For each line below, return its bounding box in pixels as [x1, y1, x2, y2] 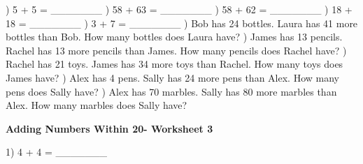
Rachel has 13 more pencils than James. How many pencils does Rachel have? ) [6, 43, 347, 57]
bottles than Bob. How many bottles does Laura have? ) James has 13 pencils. [6, 29, 343, 44]
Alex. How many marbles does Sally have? [6, 98, 187, 112]
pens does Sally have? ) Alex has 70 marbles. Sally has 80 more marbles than [6, 84, 337, 98]
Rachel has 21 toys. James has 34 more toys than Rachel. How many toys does [6, 57, 343, 71]
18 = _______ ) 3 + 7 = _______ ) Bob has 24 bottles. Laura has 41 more [6, 15, 358, 30]
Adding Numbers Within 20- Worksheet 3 [6, 121, 213, 135]
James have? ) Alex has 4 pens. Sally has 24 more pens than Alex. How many [6, 70, 339, 84]
